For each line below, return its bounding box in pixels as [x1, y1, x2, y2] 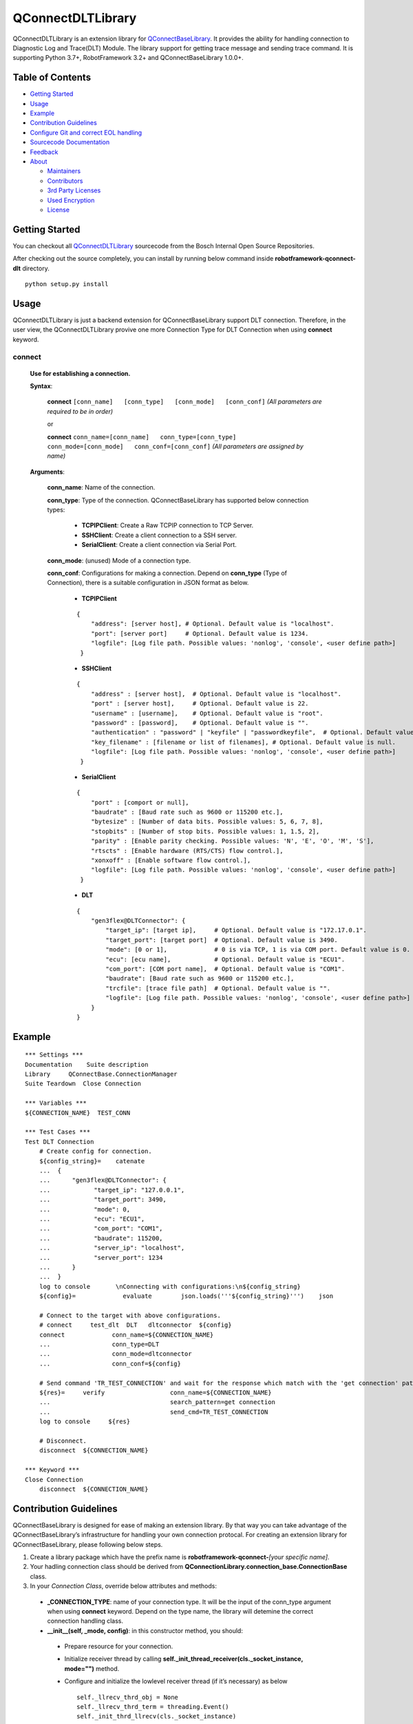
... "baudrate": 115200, [39, 1234, 163, 1242]
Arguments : [30, 468, 65, 476]
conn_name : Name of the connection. [47, 483, 156, 492]
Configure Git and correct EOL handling [30, 128, 142, 137]
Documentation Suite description [25, 1061, 149, 1068]
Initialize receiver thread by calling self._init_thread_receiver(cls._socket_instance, [64, 1655, 304, 1663]
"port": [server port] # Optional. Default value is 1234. [90, 630, 309, 637]
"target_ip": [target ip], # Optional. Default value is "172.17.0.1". [105, 926, 368, 934]
